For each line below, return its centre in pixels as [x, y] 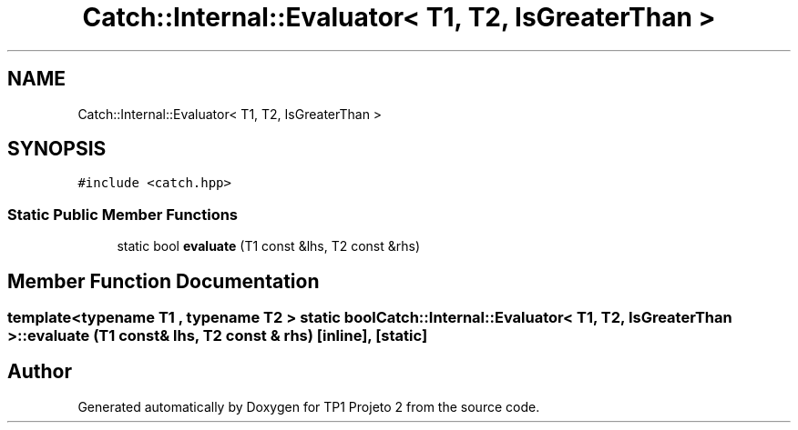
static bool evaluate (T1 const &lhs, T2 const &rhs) [269, 246]
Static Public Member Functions [123, 214]
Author [40, 372]
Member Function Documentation [164, 281]
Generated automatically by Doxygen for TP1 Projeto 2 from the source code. [309, 406]
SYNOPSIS [57, 149]
